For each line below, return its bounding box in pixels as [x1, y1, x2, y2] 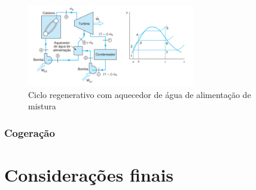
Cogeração [4, 125, 55, 140]
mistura [28, 100, 56, 112]
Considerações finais [4, 162, 174, 186]
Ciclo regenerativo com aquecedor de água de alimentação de [28, 88, 251, 100]
